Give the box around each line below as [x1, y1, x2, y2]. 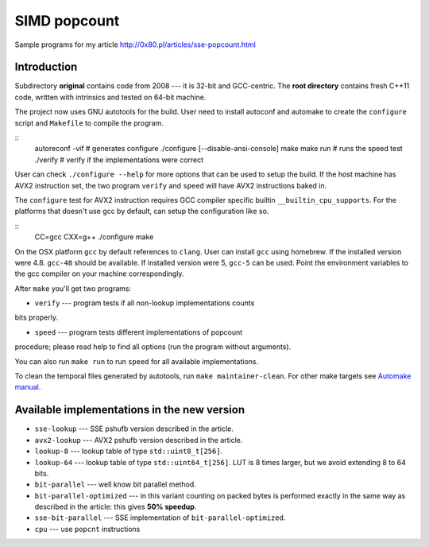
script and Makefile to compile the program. [14, 118, 164, 127]
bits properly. [14, 312, 59, 322]
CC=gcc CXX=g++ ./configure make [34, 232, 154, 242]
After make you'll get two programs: [14, 283, 132, 293]
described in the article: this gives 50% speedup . [34, 502, 197, 512]
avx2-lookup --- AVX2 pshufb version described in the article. [34, 435, 243, 444]
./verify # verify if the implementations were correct [34, 155, 204, 165]
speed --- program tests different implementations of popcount [34, 327, 243, 337]
